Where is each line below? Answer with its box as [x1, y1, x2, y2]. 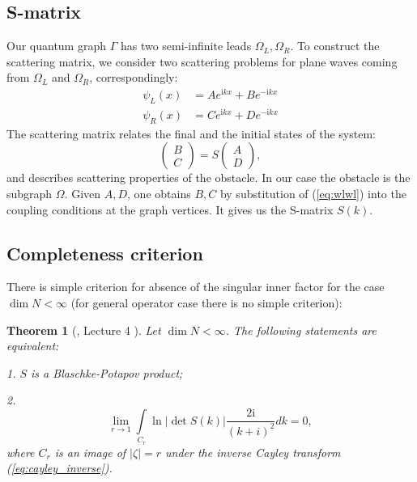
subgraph [6, 184, 53, 201]
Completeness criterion [6, 240, 203, 265]
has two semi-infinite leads [120, 37, 252, 54]
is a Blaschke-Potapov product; [31, 364, 183, 381]
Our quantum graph [6, 37, 107, 54]
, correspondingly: [89, 69, 178, 86]
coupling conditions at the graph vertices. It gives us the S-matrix [6, 201, 334, 218]
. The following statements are [225, 321, 377, 338]
